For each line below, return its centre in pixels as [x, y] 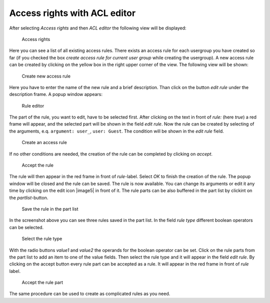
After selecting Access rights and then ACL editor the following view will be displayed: [98, 28]
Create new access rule [46, 76]
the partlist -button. [29, 197]
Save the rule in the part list [50, 209]
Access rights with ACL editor [72, 13]
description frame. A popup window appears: [56, 94]
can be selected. [26, 227]
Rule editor [33, 105]
